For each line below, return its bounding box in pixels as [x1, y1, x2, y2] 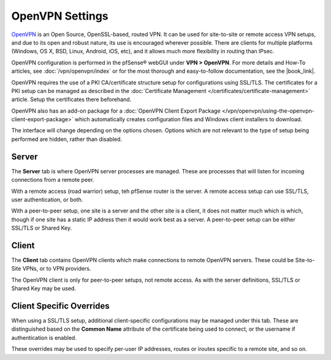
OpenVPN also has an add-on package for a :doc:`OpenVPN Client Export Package [11, 107, 221, 114]
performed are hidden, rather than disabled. [11, 135, 123, 143]
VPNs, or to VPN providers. [22, 265, 91, 272]
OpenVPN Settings [11, 9, 108, 23]
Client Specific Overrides [11, 301, 110, 311]
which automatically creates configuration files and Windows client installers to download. [74, 116, 303, 123]
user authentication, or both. [11, 196, 83, 203]
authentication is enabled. [11, 334, 77, 341]
